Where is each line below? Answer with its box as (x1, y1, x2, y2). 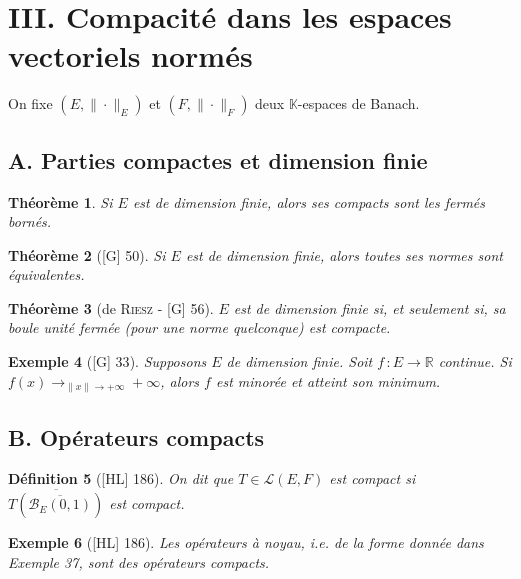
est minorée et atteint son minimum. (215, 370, 441, 391)
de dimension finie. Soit (226, 351, 373, 372)
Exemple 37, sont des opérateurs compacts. (8, 551, 270, 572)
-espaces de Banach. (297, 93, 420, 114)
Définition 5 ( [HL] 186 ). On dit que (8, 468, 234, 489)
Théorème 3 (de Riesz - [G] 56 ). (8, 297, 214, 318)
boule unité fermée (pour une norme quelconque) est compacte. (8, 317, 391, 338)
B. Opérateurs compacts (8, 421, 265, 452)
